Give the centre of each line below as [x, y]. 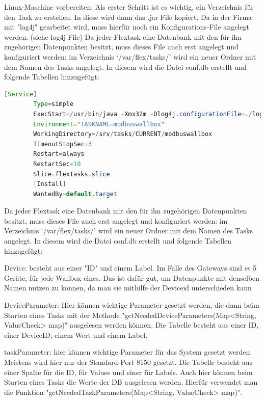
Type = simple [54, 104]
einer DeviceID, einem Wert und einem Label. [76, 335]
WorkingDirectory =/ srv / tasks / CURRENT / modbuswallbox [123, 134]
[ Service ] [21, 94]
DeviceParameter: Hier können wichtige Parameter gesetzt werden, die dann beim [132, 305]
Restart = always [59, 154]
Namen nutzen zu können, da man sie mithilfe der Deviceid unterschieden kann [128, 288]
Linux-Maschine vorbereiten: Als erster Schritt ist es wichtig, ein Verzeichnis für [129, 7]
